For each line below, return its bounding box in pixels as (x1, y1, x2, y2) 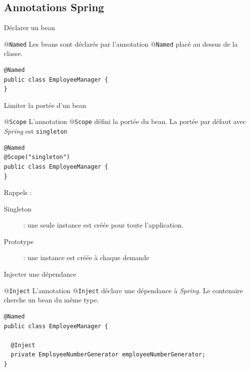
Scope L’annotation (9, 116, 67, 126)
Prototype (4, 236, 34, 246)
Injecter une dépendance (4, 269, 76, 279)
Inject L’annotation (9, 285, 71, 295)
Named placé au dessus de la (156, 38, 238, 49)
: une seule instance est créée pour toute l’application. (23, 220, 183, 230)
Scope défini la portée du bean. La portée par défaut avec (74, 116, 246, 126)
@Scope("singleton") (4, 154, 70, 161)
